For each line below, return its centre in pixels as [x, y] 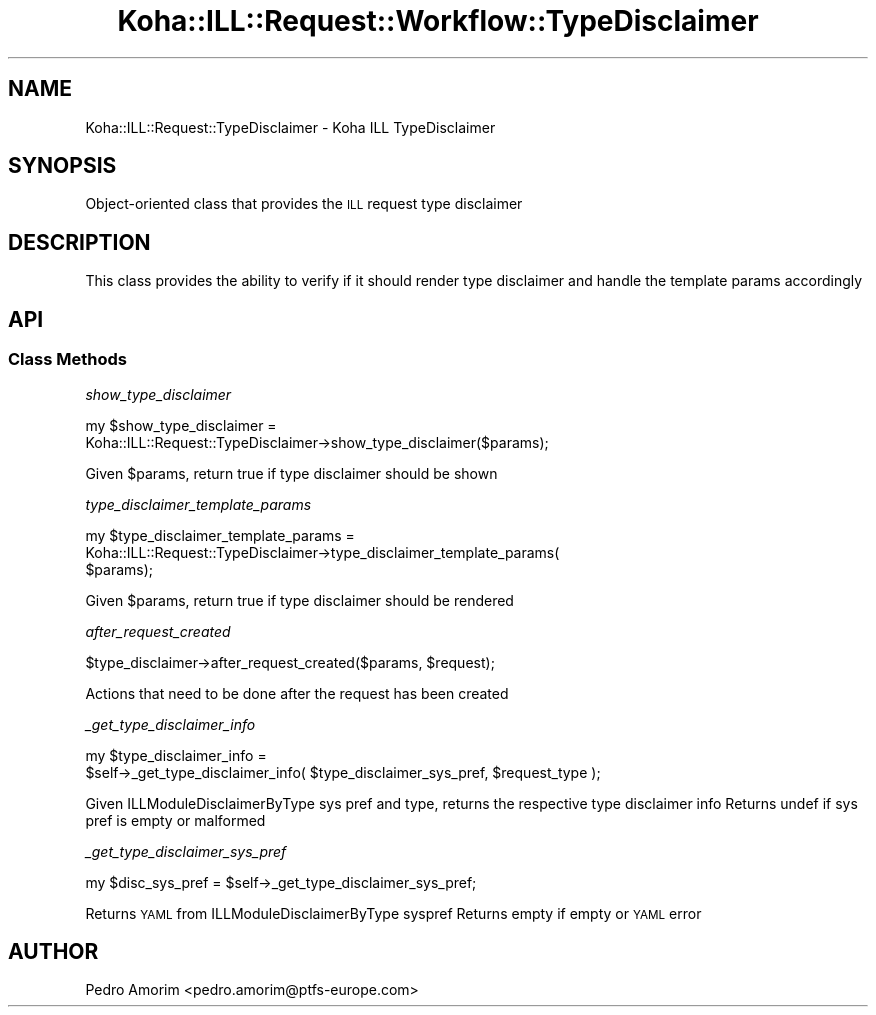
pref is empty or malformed [175, 820]
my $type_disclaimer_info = [176, 755]
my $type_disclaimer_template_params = [220, 535]
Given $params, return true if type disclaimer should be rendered [299, 600]
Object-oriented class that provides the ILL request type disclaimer [304, 204]
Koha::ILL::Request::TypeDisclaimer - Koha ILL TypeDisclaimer [290, 127]
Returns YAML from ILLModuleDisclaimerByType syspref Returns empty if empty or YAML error [393, 913]
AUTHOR [53, 951]
